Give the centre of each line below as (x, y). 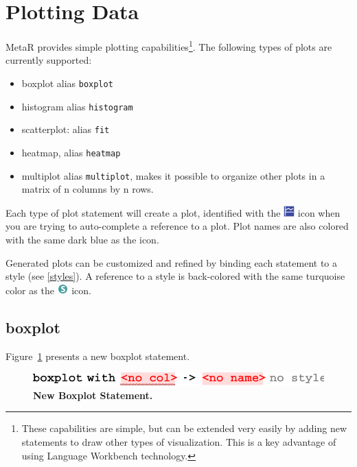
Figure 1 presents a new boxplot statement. (98, 356)
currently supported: (49, 60)
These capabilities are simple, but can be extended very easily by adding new (184, 428)
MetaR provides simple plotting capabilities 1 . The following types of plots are (169, 46)
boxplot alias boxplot (67, 83)
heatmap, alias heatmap (71, 152)
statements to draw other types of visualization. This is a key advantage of (179, 441)
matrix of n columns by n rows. (88, 189)
